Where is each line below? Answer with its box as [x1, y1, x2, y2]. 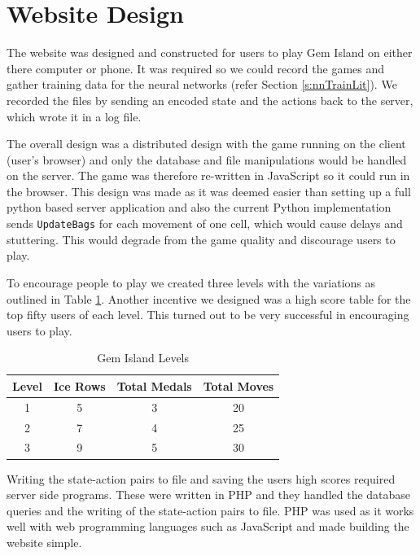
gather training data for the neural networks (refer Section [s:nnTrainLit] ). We [7, 76, 397, 93]
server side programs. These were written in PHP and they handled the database [7, 486, 411, 503]
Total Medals [116, 377, 192, 394]
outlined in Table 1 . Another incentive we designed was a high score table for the [7, 290, 411, 307]
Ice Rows [53, 377, 106, 394]
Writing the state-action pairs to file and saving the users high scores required [7, 470, 396, 487]
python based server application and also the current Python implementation [7, 199, 392, 216]
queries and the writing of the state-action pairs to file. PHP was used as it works [7, 501, 414, 519]
